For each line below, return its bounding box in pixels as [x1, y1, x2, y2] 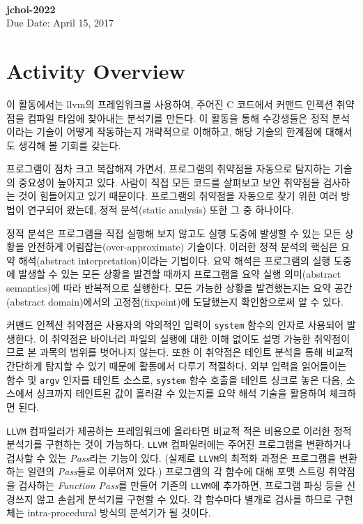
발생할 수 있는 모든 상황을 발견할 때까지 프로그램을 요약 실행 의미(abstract [18, 267, 341, 281]
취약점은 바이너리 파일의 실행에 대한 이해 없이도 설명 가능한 [51, 331, 311, 345]
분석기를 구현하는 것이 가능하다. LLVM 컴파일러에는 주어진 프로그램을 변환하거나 [6, 437, 351, 451]
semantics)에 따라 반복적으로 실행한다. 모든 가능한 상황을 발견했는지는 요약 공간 [6, 280, 353, 295]
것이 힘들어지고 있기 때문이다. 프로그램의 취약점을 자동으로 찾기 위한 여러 [18, 188, 338, 203]
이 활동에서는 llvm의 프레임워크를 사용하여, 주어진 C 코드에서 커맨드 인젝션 [6, 96, 334, 111]
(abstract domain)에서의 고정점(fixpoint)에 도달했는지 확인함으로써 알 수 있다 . [6, 294, 343, 308]
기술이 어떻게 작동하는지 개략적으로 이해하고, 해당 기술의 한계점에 [36, 124, 323, 139]
